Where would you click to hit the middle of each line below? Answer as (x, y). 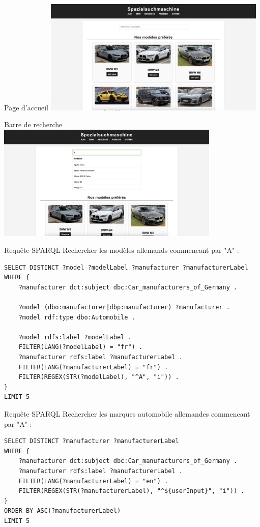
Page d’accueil (26, 107)
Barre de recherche (33, 124)
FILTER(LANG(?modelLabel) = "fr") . (81, 347)
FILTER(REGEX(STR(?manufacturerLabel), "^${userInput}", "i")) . (132, 491)
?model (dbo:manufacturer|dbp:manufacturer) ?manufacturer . (124, 308)
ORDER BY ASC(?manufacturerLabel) (63, 511)
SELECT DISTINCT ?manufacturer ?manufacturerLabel (92, 441)
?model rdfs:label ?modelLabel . (75, 337)
